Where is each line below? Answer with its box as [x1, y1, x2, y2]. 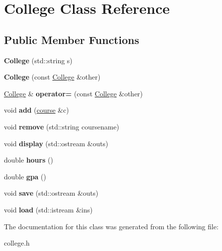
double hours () [4, 155, 53, 165]
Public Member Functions [4, 32, 139, 47]
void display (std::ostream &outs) [4, 138, 109, 148]
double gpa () [4, 171, 46, 181]
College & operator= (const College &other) [4, 88, 143, 98]
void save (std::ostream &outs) [4, 188, 99, 198]
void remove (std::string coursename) [4, 121, 119, 131]
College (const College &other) [4, 72, 101, 82]
